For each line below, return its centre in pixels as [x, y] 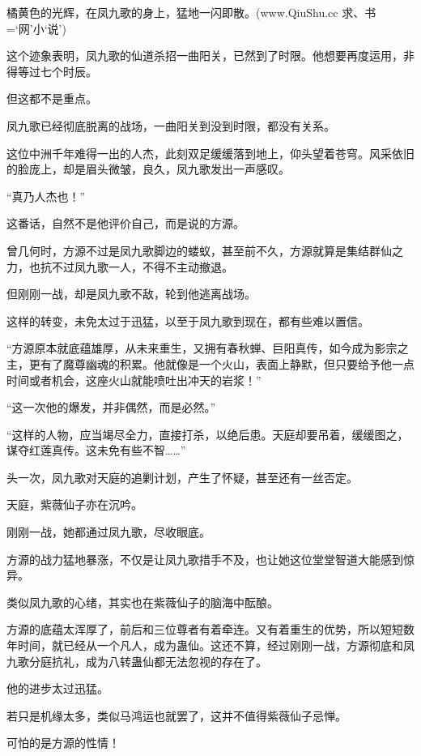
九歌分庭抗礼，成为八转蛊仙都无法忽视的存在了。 [137, 661]
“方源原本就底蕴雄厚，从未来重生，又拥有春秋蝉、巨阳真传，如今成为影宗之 [208, 348]
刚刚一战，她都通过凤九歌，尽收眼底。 [108, 532]
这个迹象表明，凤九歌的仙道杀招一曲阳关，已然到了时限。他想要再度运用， [205, 56]
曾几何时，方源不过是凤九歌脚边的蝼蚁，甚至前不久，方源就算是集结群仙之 [205, 250]
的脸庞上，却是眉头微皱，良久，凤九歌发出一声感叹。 [148, 169]
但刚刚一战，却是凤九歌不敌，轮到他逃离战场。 [131, 294]
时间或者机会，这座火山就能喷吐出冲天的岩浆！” [134, 380]
